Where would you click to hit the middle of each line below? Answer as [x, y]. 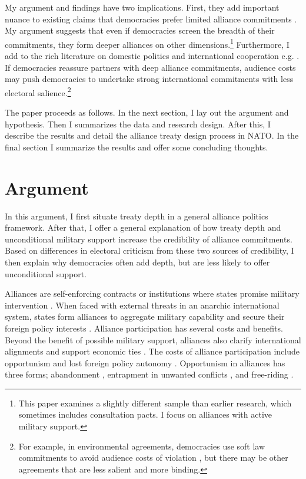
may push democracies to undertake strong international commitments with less [149, 79]
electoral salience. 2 [38, 91]
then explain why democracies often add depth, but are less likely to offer [137, 262]
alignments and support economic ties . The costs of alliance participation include [152, 351]
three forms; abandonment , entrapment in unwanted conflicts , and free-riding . [149, 374]
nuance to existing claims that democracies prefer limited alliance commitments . [151, 19]
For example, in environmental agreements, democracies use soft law [142, 446]
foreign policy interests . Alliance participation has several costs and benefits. [144, 328]
